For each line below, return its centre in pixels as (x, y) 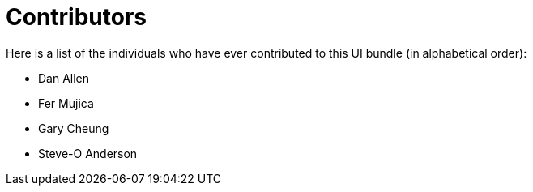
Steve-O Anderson (88, 153)
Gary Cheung (74, 128)
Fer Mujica (66, 103)
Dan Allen (64, 78)
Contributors (77, 17)
